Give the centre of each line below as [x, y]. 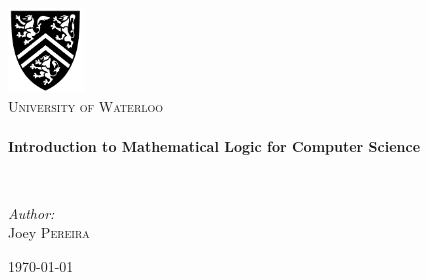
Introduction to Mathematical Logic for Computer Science [214, 145]
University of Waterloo [86, 106]
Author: [31, 212]
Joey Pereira [49, 232]
